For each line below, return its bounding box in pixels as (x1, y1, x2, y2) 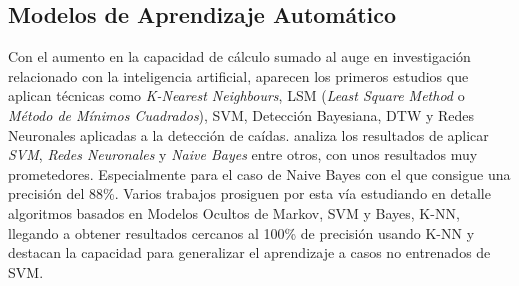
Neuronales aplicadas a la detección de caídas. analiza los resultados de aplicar (8, 124, 489, 145)
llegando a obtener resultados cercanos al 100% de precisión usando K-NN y (8, 222, 475, 243)
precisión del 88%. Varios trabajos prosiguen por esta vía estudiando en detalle (8, 183, 491, 204)
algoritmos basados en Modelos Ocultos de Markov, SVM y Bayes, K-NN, (8, 202, 460, 223)
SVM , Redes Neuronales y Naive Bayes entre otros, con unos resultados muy (8, 144, 478, 165)
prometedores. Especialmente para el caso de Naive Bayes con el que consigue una (8, 163, 511, 184)
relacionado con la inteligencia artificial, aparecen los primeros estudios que (8, 65, 469, 86)
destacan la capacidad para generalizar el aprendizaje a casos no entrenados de (8, 242, 491, 263)
